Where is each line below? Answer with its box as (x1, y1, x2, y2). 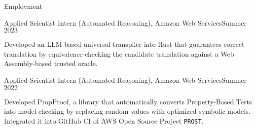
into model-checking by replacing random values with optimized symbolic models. (4, 106, 251, 116)
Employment (4, 1, 42, 11)
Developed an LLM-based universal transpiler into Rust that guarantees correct (4, 39, 245, 49)
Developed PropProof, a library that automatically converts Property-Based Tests (4, 96, 252, 106)
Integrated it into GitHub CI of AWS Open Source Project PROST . (4, 115, 204, 126)
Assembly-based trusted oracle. (4, 58, 98, 68)
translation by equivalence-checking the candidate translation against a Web (4, 48, 234, 59)
